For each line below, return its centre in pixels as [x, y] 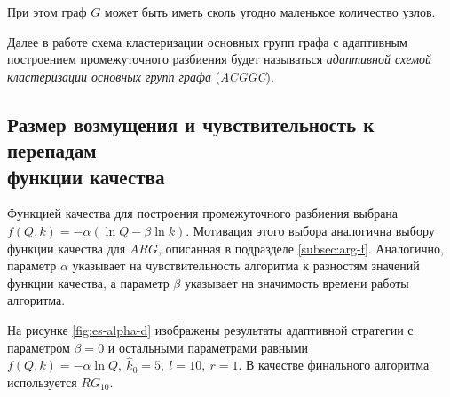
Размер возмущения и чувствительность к [191, 124]
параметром [39, 347]
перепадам [52, 150]
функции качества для [67, 248]
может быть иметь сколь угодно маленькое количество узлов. [270, 12]
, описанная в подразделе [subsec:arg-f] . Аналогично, [301, 248]
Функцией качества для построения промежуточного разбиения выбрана [203, 213]
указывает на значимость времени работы [296, 282]
